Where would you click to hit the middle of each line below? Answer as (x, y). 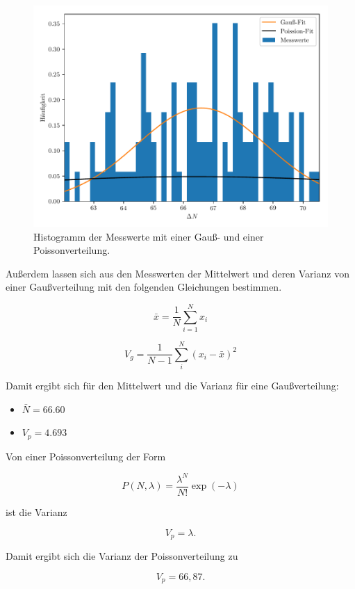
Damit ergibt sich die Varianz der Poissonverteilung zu (122, 556)
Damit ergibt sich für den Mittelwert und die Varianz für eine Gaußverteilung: (172, 386)
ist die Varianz (36, 512)
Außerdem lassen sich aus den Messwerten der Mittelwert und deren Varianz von (177, 273)
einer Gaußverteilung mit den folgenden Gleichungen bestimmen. (144, 287)
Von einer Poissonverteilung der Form (86, 456)
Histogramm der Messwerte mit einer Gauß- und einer (149, 236)
